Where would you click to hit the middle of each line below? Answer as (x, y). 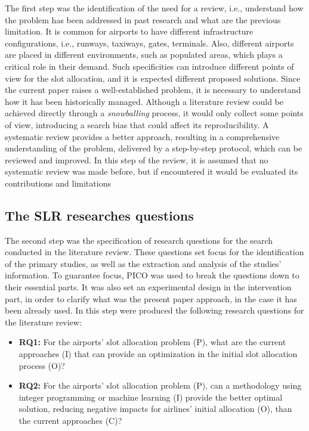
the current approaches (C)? (70, 421)
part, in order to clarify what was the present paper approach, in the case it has (151, 298)
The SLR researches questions (99, 215)
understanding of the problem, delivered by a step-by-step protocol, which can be (154, 148)
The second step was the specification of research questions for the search (139, 240)
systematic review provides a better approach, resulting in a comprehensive (142, 136)
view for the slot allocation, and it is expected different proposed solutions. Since (153, 78)
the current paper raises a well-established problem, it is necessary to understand (153, 90)
